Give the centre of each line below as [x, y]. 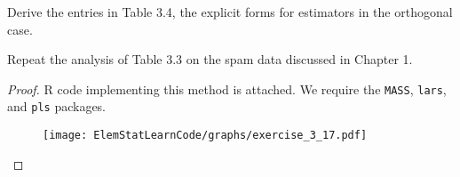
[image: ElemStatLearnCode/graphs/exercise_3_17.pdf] [205, 136]
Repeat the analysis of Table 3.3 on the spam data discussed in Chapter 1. [210, 59]
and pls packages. [57, 106]
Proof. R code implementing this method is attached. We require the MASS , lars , [227, 88]
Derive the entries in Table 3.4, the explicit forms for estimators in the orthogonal [230, 12]
